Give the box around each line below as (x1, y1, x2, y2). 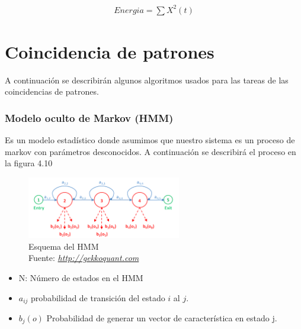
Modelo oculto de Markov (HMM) (5, 110, 174, 125)
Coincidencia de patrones (5, 39, 214, 63)
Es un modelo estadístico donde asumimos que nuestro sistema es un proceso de (5, 134, 295, 146)
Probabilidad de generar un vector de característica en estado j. (46, 312, 277, 324)
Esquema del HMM (28, 240, 99, 252)
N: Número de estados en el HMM (18, 271, 143, 283)
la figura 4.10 (5, 157, 53, 169)
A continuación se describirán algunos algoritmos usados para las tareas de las (5, 73, 289, 86)
